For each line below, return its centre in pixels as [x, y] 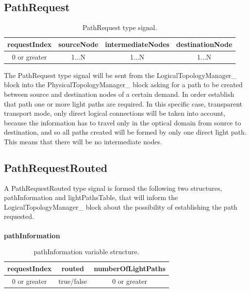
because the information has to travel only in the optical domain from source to [123, 122]
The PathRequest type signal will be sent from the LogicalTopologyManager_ [120, 75]
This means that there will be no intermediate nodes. [83, 141]
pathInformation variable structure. [86, 252]
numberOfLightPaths [130, 268]
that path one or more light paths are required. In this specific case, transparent [123, 103]
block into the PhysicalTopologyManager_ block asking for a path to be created [123, 85]
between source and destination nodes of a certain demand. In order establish [119, 94]
